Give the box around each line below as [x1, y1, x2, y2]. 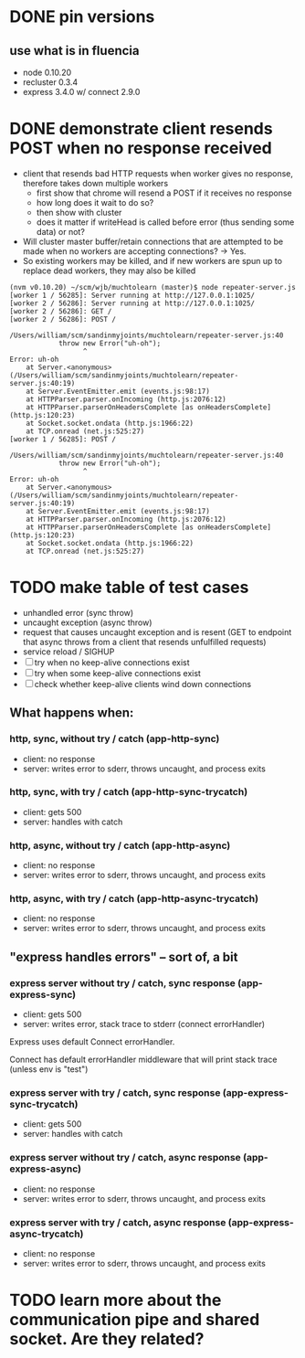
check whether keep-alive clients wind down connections [34, 678, 252, 689]
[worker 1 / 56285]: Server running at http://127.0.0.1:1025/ [9, 291, 256, 300]
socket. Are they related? [9, 1329, 205, 1350]
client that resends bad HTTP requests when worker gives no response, [22, 167, 294, 179]
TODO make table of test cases [9, 578, 249, 598]
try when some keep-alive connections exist [34, 667, 201, 678]
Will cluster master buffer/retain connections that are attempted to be [22, 236, 284, 247]
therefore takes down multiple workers [22, 177, 169, 188]
